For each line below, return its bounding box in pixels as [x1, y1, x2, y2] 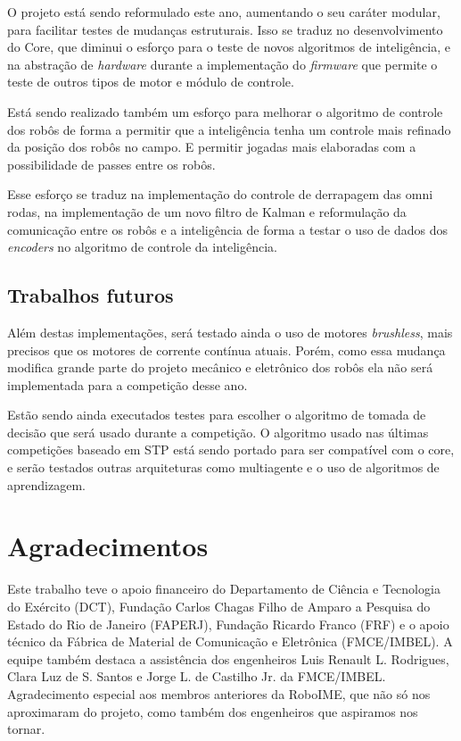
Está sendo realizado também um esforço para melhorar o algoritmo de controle [7, 102, 443, 121]
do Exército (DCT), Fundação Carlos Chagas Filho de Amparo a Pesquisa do [7, 596, 431, 615]
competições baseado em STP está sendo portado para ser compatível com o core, [7, 440, 455, 459]
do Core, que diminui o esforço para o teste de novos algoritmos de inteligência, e [7, 37, 451, 56]
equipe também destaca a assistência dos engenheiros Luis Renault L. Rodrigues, [7, 649, 449, 668]
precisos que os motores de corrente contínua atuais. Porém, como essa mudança [7, 340, 446, 359]
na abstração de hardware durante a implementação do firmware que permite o [7, 54, 438, 73]
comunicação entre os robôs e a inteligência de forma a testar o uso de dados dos [7, 220, 449, 238]
